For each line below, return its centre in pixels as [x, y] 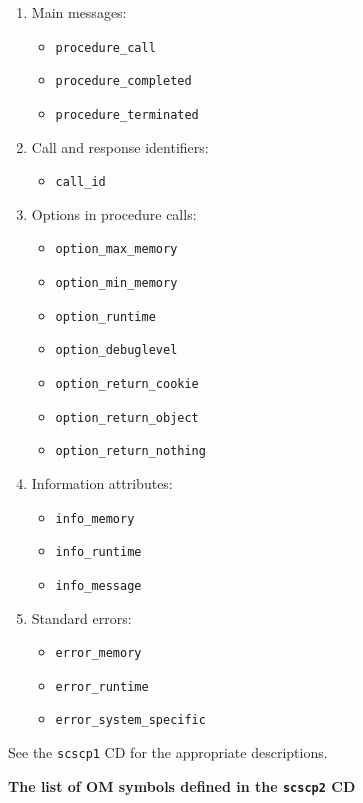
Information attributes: [102, 483]
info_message [98, 585]
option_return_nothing [130, 451]
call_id [80, 182]
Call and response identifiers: [120, 146]
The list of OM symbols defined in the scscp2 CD [182, 785]
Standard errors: [81, 617]
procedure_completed [123, 81]
